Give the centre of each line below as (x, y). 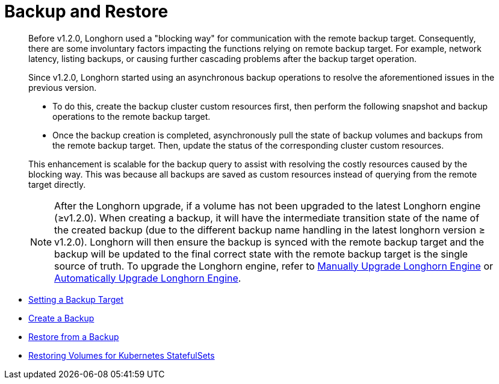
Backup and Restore (86, 11)
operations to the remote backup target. (132, 116)
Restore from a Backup (74, 336)
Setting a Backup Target (76, 299)
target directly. (57, 184)
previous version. (63, 87)
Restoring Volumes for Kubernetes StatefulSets (122, 355)
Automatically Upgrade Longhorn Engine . (148, 278)
